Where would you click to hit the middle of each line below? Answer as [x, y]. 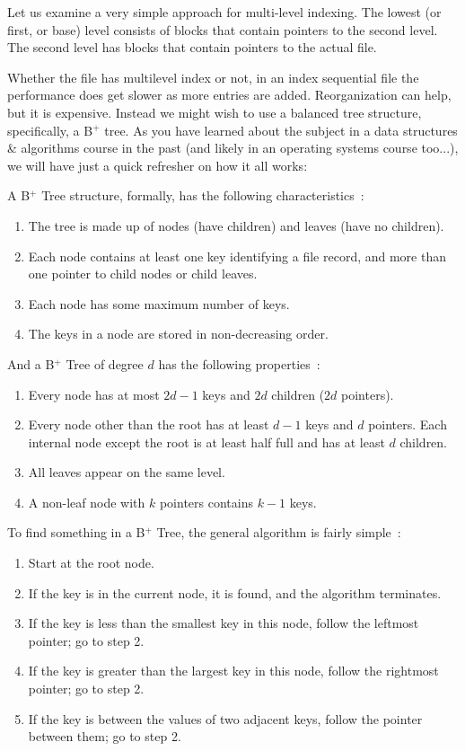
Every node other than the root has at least [149, 424]
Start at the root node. [91, 563]
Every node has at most [94, 394]
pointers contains [206, 502]
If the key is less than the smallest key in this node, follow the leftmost [224, 623]
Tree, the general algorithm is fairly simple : [279, 532]
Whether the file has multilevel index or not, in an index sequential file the [213, 77]
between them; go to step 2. [105, 736]
